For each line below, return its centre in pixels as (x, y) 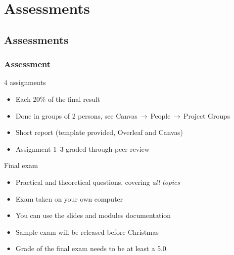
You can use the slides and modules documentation (93, 215)
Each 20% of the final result (58, 99)
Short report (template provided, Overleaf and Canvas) (99, 132)
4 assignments (25, 82)
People (161, 115)
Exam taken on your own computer (69, 198)
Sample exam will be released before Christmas (87, 232)
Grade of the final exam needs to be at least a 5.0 (91, 248)
